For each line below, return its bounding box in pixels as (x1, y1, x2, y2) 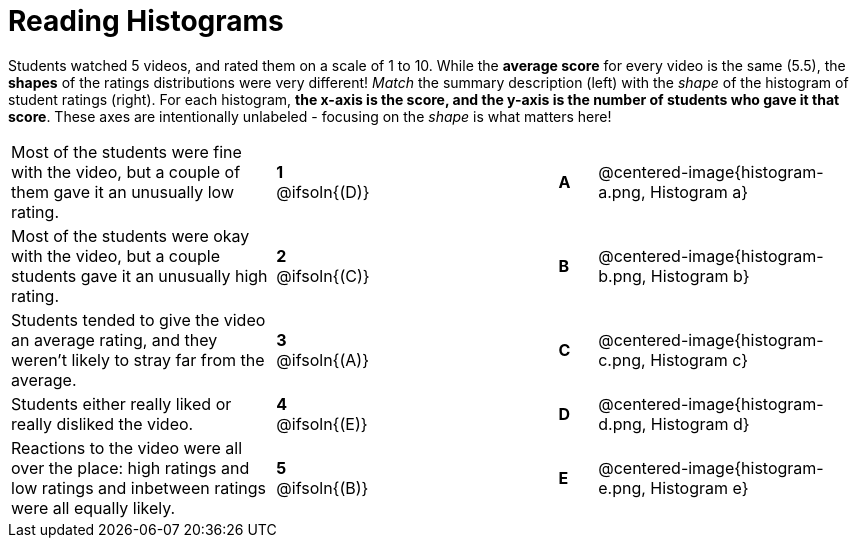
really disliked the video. (11, 413, 194, 434)
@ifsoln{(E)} (276, 413, 368, 434)
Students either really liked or (11, 393, 232, 414)
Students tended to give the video (11, 309, 266, 330)
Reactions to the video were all (11, 437, 243, 458)
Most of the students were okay (11, 225, 250, 246)
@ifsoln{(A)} (276, 349, 369, 370)
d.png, (598, 413, 647, 434)
